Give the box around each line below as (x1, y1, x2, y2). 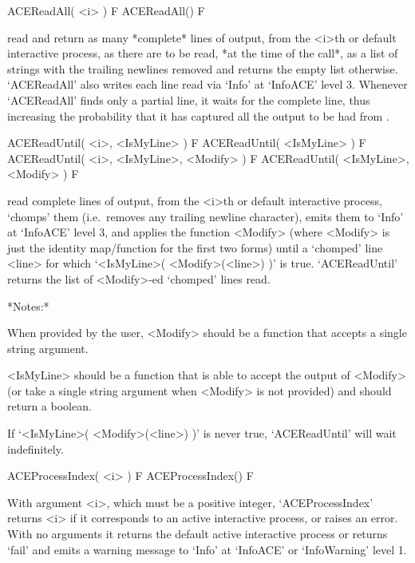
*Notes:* (7, 297, 49, 314)
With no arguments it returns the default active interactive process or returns (7, 525, 388, 542)
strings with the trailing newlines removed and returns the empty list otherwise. (7, 60, 398, 77)
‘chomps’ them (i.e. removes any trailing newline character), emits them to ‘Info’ (7, 208, 404, 224)
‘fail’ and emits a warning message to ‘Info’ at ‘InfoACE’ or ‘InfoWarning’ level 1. (7, 541, 407, 557)
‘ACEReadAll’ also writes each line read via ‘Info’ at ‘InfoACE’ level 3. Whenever (7, 76, 408, 93)
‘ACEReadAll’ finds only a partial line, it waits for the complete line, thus (7, 91, 370, 108)
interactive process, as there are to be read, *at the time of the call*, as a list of (7, 45, 398, 61)
